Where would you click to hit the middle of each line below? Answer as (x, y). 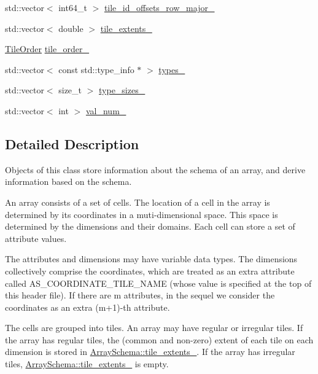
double (71, 28)
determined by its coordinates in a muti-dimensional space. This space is (142, 214)
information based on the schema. (68, 181)
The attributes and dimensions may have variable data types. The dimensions (151, 259)
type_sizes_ (122, 90)
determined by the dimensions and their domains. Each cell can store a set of (150, 226)
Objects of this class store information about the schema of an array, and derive (155, 169)
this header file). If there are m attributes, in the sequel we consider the (140, 295)
